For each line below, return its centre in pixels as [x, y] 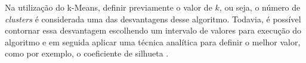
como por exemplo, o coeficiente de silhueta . [87, 53]
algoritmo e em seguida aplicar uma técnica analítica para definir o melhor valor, [153, 42]
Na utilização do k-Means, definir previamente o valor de [109, 7]
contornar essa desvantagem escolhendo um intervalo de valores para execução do [153, 30]
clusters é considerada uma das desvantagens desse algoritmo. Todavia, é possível [153, 19]
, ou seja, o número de [260, 7]
